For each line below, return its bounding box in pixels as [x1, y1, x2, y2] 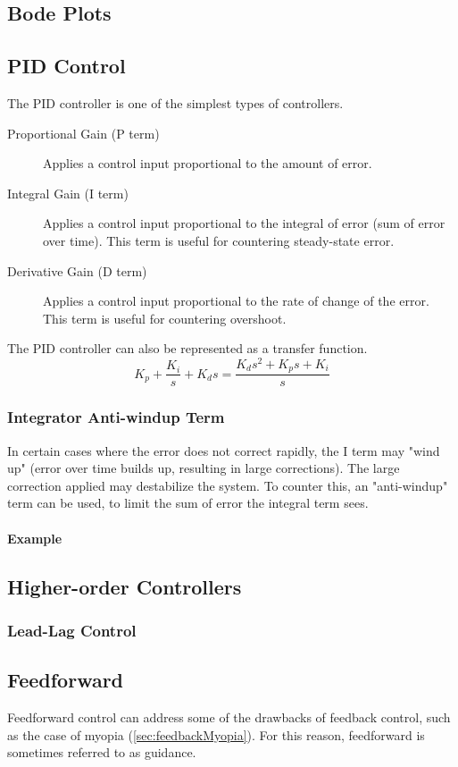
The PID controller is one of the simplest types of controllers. [7, 93, 344, 112]
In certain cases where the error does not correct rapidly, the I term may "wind [7, 441, 440, 459]
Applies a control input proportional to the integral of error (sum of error [43, 214, 446, 232]
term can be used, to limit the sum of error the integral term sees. [7, 493, 369, 512]
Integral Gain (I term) [7, 183, 129, 202]
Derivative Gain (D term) [7, 261, 147, 280]
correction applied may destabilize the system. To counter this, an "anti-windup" [7, 476, 448, 494]
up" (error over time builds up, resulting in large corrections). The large [7, 459, 400, 477]
